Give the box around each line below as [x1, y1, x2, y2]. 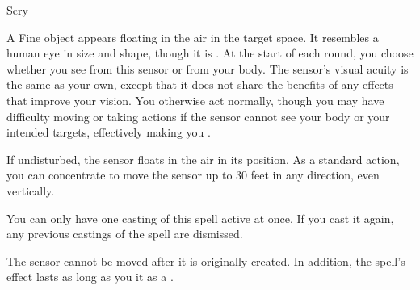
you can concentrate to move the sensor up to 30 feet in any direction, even [6, 166, 380, 183]
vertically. [6, 182, 55, 199]
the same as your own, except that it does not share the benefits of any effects [6, 76, 393, 93]
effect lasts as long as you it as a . [6, 268, 174, 285]
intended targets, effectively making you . [6, 124, 211, 141]
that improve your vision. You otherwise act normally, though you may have [6, 91, 384, 108]
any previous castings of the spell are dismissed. [6, 225, 243, 242]
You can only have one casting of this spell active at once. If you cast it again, [6, 209, 394, 226]
